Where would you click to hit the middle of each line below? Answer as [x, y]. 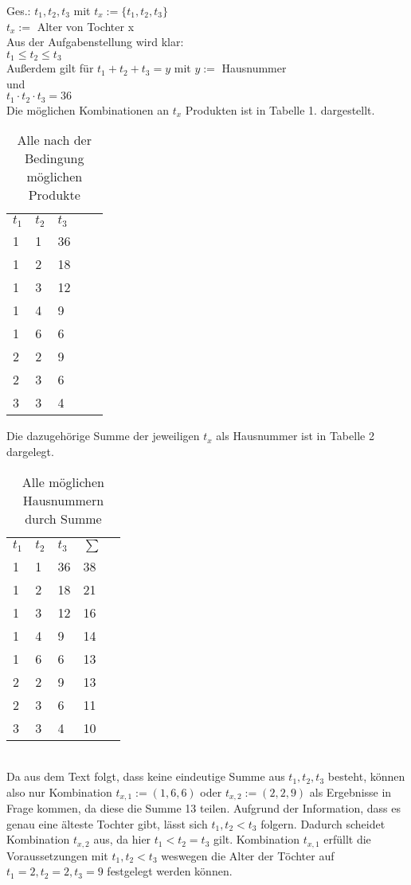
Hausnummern [63, 500]
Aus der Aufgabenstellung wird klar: [95, 42]
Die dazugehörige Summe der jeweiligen [103, 436]
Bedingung [55, 158]
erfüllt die [347, 839]
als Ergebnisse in [350, 791]
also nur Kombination [59, 791]
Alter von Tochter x [86, 26]
